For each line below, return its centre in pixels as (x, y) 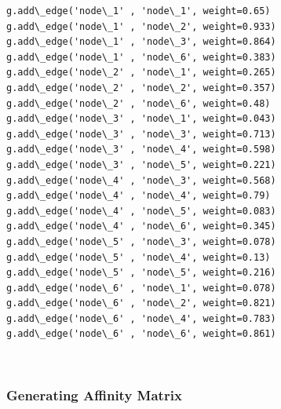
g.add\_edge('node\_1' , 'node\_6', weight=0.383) (141, 57)
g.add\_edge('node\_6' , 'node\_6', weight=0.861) (141, 334)
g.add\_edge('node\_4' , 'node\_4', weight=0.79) (139, 196)
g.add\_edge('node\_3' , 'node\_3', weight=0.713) (141, 134)
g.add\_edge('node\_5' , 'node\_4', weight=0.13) (139, 257)
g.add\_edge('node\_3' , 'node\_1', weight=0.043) (141, 119)
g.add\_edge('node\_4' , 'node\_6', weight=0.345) (141, 226)
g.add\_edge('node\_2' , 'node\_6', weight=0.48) (139, 103)
